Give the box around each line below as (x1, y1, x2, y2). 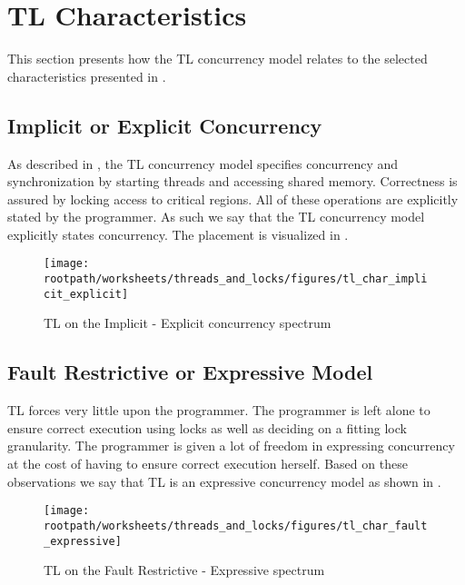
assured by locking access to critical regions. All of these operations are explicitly (7, 189, 459, 208)
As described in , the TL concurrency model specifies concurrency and (7, 154, 399, 173)
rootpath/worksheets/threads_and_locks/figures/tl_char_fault (44, 519, 428, 532)
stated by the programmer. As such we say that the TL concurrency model (7, 207, 425, 226)
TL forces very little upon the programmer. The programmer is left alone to (7, 401, 430, 420)
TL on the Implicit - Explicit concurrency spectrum (44, 313, 331, 332)
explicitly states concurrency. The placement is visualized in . (7, 224, 349, 243)
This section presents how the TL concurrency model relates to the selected (7, 49, 428, 68)
